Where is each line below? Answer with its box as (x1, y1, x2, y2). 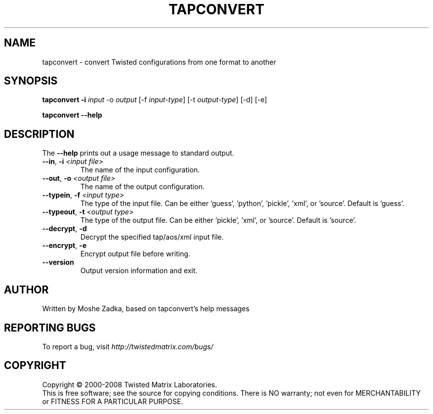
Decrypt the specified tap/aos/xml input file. (80, 233, 224, 242)
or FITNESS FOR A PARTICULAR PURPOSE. (42, 397, 183, 406)
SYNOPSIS (4, 75, 58, 87)
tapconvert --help (42, 111, 102, 120)
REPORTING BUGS (4, 321, 96, 334)
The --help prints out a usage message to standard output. (42, 149, 234, 158)
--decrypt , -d (42, 224, 87, 233)
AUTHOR (4, 283, 49, 296)
